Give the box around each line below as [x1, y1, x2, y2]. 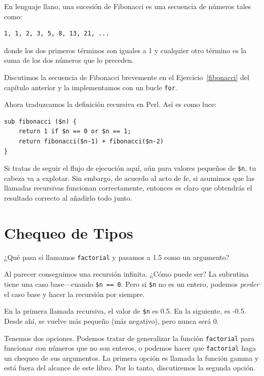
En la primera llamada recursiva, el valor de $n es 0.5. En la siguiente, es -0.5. [4, 306, 246, 316]
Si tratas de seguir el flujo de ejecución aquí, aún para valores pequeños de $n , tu [4, 163, 256, 173]
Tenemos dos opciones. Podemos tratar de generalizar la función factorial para [4, 332, 255, 343]
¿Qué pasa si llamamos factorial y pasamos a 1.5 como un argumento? [4, 251, 230, 262]
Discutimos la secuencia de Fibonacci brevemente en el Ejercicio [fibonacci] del [4, 71, 249, 82]
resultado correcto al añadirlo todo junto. [4, 193, 132, 203]
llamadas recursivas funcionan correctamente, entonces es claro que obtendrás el [4, 182, 252, 193]
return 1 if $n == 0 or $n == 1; [18, 128, 131, 135]
